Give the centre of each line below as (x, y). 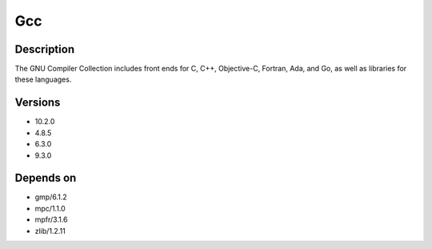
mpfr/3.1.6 (51, 219)
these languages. (43, 79)
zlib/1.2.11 (50, 231)
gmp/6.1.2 (51, 197)
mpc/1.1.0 (50, 208)
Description (45, 49)
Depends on (46, 178)
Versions (38, 103)
